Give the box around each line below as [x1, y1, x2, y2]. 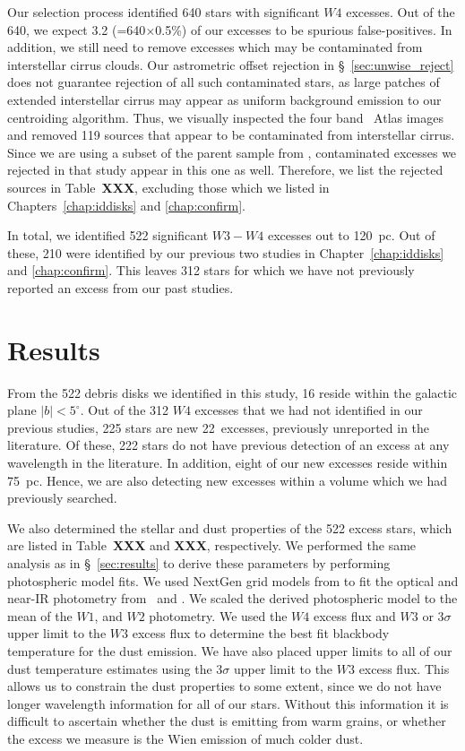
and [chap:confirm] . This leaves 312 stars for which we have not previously [7, 261, 415, 280]
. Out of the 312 [80, 401, 169, 419]
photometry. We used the [149, 606, 288, 625]
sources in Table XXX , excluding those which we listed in [7, 177, 330, 196]
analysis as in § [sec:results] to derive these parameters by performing [7, 553, 391, 572]
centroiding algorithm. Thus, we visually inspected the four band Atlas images [7, 108, 444, 126]
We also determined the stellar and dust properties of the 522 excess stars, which [7, 518, 452, 537]
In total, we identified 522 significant [7, 226, 209, 245]
